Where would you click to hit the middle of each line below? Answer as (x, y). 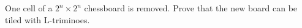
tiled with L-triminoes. (47, 19)
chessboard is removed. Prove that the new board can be (191, 8)
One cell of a (29, 8)
